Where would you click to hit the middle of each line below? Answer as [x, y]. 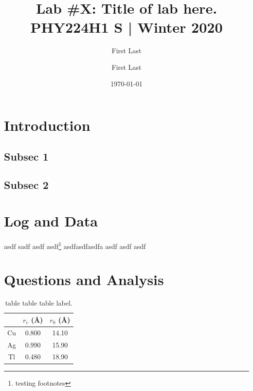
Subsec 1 [26, 156]
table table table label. [39, 303]
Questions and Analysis [84, 279]
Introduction [47, 125]
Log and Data [51, 221]
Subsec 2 [26, 185]
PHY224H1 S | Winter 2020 [126, 27]
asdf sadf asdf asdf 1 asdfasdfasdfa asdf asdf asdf [75, 245]
